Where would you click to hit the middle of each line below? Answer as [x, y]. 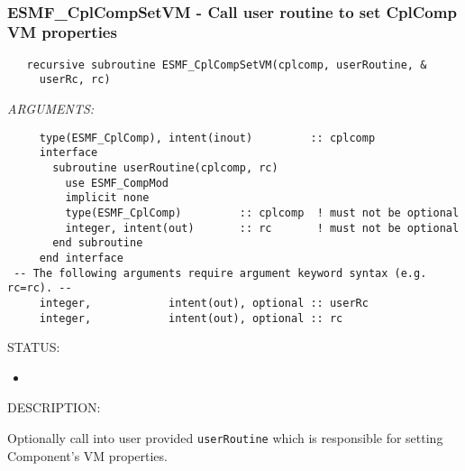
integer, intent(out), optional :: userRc [204, 303]
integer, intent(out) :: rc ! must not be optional [262, 228]
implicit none [107, 198]
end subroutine [98, 243]
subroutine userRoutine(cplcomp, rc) [165, 167]
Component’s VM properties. [87, 455]
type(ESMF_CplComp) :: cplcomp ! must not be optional [262, 212]
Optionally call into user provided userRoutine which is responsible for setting [225, 437]
